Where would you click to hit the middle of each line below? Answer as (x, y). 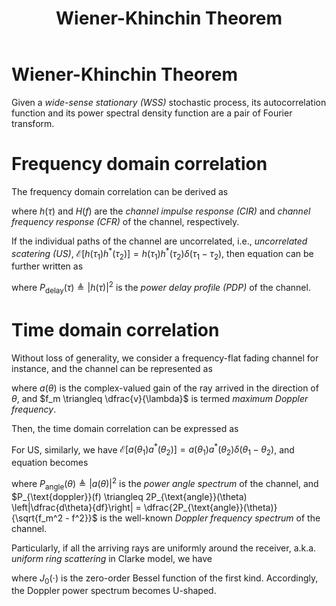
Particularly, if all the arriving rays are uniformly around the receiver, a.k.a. (164, 548)
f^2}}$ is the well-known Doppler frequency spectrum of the (196, 518)
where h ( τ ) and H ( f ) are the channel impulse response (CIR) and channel (161, 211)
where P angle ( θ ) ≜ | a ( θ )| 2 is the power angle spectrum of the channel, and (165, 484)
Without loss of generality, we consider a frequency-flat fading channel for (165, 358)
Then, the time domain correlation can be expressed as (125, 428)
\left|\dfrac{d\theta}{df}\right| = (76, 507)
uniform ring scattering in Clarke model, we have (112, 558)
